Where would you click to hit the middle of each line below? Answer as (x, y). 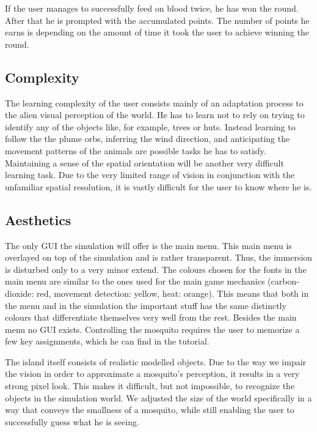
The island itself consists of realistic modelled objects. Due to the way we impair (156, 361)
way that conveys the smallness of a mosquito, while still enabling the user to (150, 410)
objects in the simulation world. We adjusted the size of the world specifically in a (158, 397)
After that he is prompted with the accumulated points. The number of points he (157, 20)
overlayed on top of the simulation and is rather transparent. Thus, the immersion (159, 257)
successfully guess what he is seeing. (72, 421)
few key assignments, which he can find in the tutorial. (107, 341)
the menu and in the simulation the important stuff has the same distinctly (146, 305)
